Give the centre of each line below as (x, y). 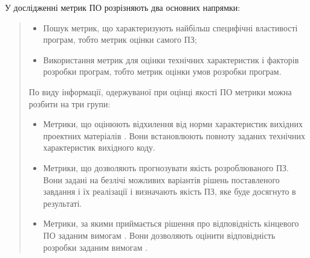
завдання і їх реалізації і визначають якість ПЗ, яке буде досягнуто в (170, 191)
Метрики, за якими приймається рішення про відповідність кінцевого (171, 223)
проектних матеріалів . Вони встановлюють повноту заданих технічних (174, 135)
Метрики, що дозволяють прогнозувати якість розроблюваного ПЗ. (166, 167)
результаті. (63, 203)
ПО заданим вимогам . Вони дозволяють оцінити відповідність (159, 235)
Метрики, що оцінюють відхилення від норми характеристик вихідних (173, 124)
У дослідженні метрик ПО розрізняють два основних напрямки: (123, 7)
